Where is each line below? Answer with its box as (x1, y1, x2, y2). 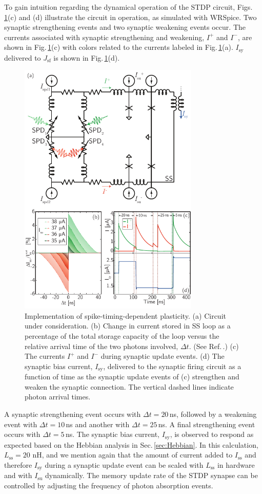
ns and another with (66, 418, 130, 429)
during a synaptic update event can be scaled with (45, 459, 204, 470)
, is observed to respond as (170, 429, 254, 440)
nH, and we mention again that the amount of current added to (32, 449, 233, 460)
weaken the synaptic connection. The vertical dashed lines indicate (25, 381, 234, 392)
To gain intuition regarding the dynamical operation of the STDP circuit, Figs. (4, 2, 253, 12)
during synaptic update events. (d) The (100, 351, 225, 361)
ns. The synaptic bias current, (65, 429, 159, 440)
